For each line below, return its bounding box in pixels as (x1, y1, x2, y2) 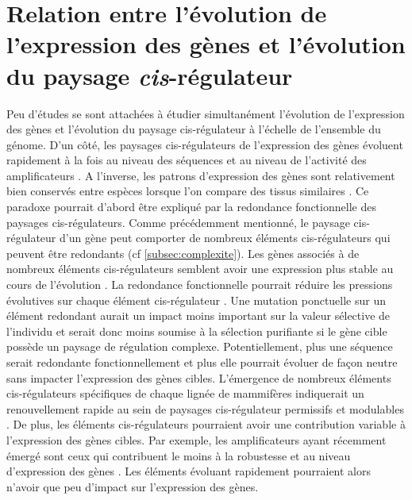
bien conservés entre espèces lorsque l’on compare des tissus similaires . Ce (6, 183, 369, 199)
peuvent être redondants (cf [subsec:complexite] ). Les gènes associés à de (6, 244, 360, 261)
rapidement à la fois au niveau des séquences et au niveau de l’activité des (6, 152, 367, 168)
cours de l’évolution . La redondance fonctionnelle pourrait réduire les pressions (6, 276, 393, 293)
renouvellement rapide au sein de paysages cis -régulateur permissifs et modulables (6, 400, 404, 417)
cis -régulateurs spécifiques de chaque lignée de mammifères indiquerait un (6, 385, 364, 402)
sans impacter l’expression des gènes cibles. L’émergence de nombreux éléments (6, 369, 391, 386)
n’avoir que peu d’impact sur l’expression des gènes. (6, 478, 259, 494)
